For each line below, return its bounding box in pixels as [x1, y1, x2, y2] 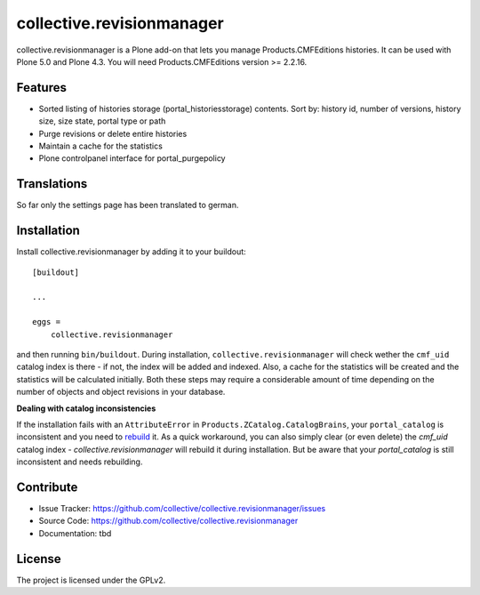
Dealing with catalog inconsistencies [16, 403, 156, 414]
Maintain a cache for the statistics [38, 141, 164, 151]
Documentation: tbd [38, 527, 112, 538]
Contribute [16, 479, 78, 494]
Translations [16, 176, 88, 191]
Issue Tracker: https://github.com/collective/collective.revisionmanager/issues [38, 503, 326, 513]
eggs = [32, 317, 61, 327]
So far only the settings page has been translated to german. [16, 200, 239, 211]
